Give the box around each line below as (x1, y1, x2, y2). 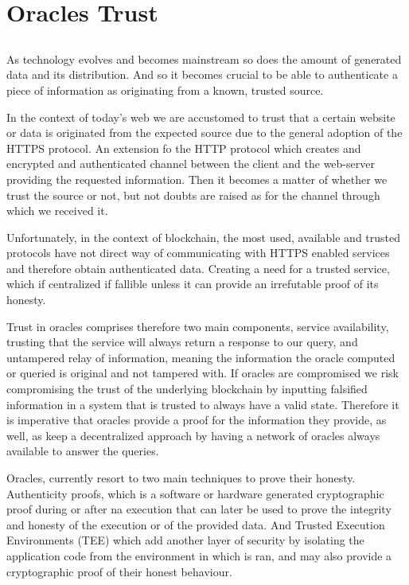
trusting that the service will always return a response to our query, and (6, 333, 358, 350)
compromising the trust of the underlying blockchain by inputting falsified (6, 380, 368, 397)
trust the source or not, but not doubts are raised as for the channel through (6, 186, 380, 203)
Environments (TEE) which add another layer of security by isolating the (6, 532, 364, 548)
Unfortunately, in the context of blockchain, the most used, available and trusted (6, 228, 401, 245)
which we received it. (6, 202, 108, 219)
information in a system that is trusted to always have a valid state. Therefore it (6, 396, 399, 412)
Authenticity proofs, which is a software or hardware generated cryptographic (6, 485, 384, 501)
